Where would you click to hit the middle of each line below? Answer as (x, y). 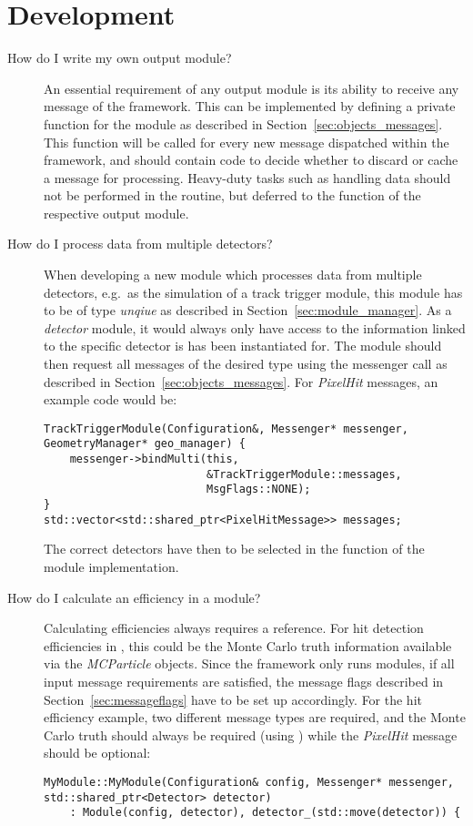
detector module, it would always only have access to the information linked (255, 327)
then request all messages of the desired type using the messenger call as (246, 364)
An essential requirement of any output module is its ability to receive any (252, 88)
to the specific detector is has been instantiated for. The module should (243, 346)
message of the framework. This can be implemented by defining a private (250, 106)
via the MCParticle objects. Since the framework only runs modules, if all (249, 663)
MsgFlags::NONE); (258, 489)
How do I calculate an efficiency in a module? (134, 597)
